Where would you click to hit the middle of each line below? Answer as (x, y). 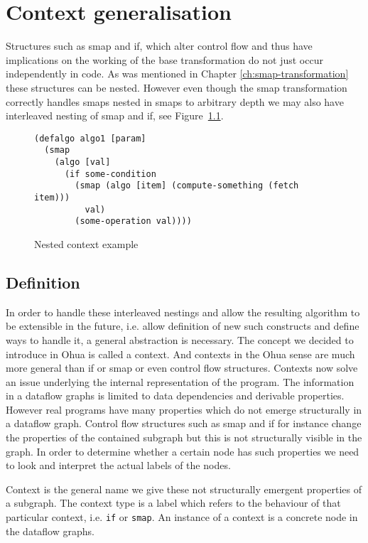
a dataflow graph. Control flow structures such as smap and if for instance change (184, 423)
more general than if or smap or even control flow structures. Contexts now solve (182, 368)
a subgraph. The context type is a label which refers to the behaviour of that (173, 503)
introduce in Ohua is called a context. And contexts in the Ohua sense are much (180, 354)
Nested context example (86, 243)
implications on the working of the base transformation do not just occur (164, 59)
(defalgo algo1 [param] (90, 138)
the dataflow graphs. (50, 531)
